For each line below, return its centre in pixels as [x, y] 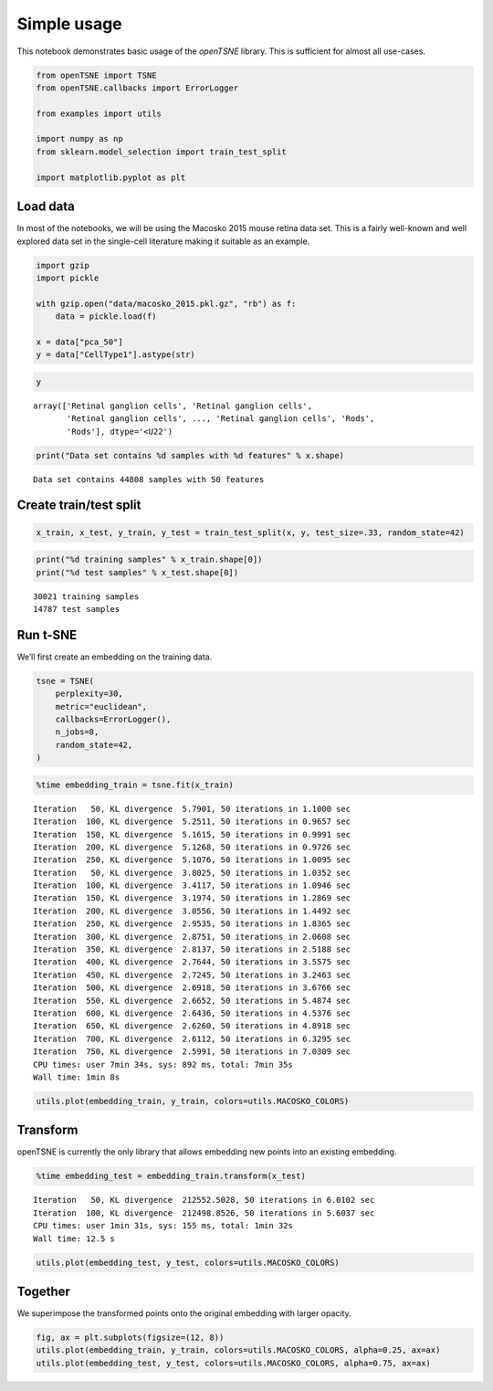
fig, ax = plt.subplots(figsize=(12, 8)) [130, 1338]
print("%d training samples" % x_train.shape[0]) [149, 560]
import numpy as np [79, 139]
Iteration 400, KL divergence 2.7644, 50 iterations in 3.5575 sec [192, 962]
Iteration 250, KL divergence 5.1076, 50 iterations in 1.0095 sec [192, 860]
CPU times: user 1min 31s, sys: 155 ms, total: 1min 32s [163, 1226]
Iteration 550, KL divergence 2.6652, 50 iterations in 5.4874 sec [192, 1001]
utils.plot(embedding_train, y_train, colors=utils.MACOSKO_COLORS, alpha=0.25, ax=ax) [238, 1350]
